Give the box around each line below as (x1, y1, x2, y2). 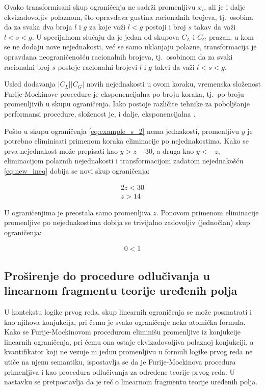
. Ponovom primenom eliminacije (156, 207, 259, 217)
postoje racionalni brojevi (58, 61, 138, 72)
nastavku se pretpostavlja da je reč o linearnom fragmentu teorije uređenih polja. (4, 376, 258, 387)
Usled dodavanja (4, 78, 56, 89)
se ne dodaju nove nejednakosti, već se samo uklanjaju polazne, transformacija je (4, 41, 257, 52)
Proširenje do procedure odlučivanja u (4, 267, 210, 283)
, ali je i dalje (204, 2, 246, 12)
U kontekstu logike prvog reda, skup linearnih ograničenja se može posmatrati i (4, 306, 252, 317)
